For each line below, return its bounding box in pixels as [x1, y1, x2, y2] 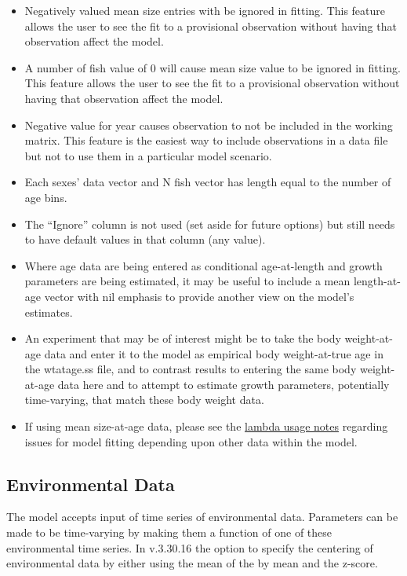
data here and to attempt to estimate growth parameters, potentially [57, 376, 390, 392]
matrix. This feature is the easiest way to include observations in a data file [24, 132, 388, 149]
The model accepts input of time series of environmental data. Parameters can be [6, 508, 398, 525]
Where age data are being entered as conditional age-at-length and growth [24, 257, 383, 273]
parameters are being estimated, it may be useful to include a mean [24, 273, 351, 289]
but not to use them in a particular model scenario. [24, 147, 272, 163]
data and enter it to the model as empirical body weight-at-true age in [44, 345, 383, 361]
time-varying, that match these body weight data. [24, 391, 264, 408]
